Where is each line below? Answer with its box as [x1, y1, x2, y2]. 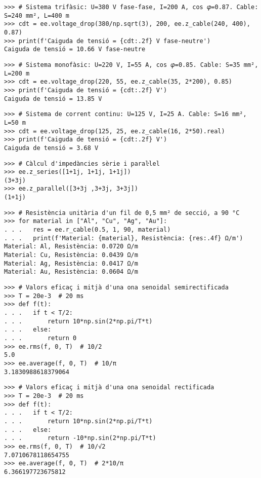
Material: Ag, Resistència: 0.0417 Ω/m [4, 260, 138, 267]
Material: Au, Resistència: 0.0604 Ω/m [4, 268, 138, 276]
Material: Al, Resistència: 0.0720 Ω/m [4, 243, 138, 250]
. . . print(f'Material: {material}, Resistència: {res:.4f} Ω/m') [4, 234, 243, 242]
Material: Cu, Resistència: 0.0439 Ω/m [4, 251, 138, 259]
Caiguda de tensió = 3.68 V [4, 144, 99, 152]
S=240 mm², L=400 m [4, 12, 69, 19]
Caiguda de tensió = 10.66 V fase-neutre [4, 46, 146, 53]
